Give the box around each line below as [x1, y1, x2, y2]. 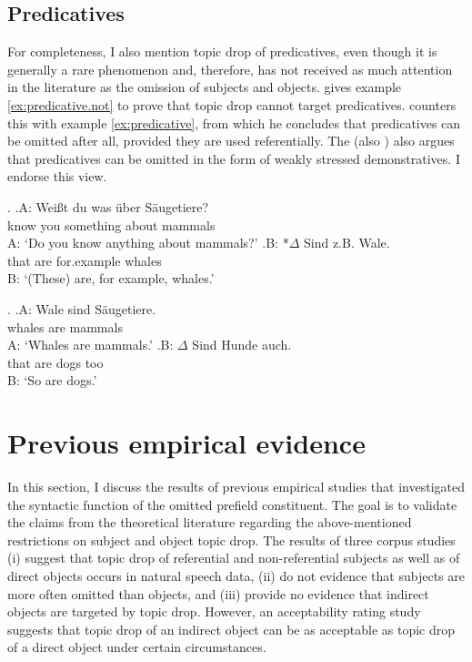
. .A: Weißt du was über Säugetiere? [7, 197, 209, 216]
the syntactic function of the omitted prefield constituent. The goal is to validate [7, 494, 457, 514]
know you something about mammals [7, 215, 216, 234]
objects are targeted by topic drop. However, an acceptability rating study [7, 602, 421, 621]
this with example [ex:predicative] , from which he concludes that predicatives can [7, 113, 461, 132]
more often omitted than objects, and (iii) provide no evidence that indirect [7, 584, 429, 603]
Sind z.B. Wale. [303, 233, 390, 252]
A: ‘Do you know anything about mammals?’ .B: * [7, 233, 289, 252]
